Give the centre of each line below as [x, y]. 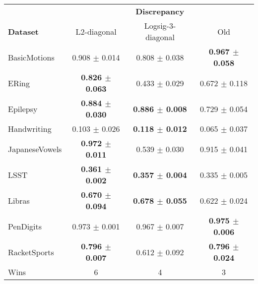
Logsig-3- [160, 26]
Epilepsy [23, 109]
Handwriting [30, 129]
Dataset [24, 31]
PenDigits [25, 226]
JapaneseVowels [35, 149]
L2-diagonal [96, 31]
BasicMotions [31, 57]
